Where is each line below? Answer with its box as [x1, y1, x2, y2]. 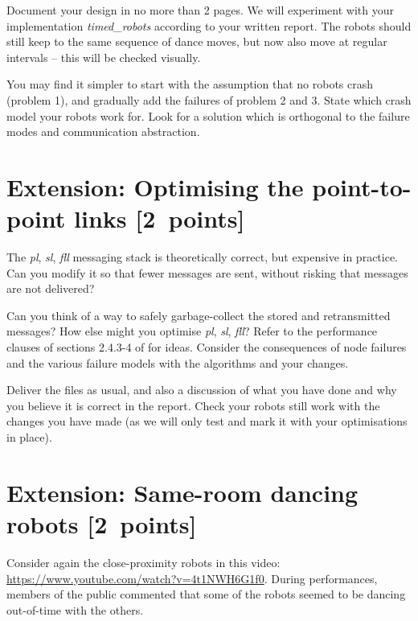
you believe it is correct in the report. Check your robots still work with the [6, 397, 380, 413]
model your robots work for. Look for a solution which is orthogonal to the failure [6, 107, 410, 124]
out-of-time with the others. [6, 601, 144, 618]
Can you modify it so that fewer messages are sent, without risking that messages [6, 264, 408, 281]
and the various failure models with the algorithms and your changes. [6, 354, 349, 371]
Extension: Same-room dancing [6, 475, 359, 508]
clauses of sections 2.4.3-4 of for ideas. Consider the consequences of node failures [6, 339, 407, 356]
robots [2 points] [6, 507, 197, 540]
